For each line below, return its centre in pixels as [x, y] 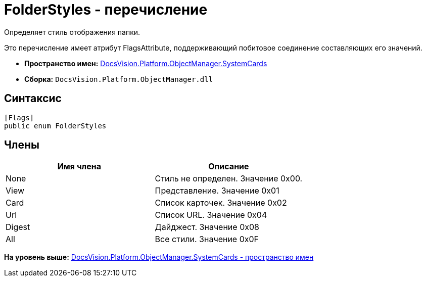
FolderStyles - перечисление [106, 10]
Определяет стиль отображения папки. [72, 32]
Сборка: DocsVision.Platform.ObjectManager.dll [119, 79]
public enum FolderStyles [55, 126]
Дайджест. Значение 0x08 [207, 227]
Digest [18, 227]
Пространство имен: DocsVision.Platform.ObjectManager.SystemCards [146, 63]
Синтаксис [33, 99]
